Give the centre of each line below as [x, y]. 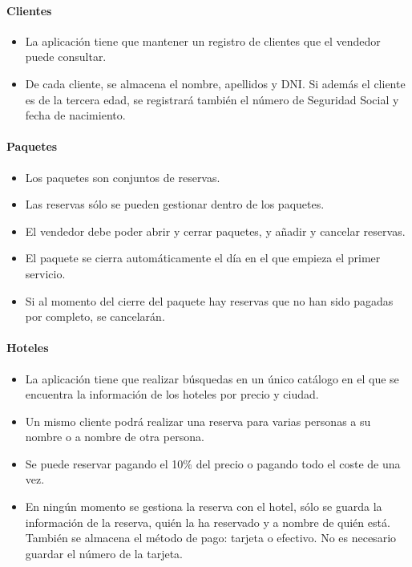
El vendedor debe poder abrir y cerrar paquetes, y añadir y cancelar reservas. [215, 231]
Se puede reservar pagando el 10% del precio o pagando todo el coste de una [213, 463]
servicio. [45, 273]
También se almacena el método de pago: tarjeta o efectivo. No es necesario [211, 538]
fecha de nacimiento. [75, 115]
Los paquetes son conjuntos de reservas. [123, 177]
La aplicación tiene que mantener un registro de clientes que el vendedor [203, 40]
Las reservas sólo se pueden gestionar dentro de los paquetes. [175, 204]
